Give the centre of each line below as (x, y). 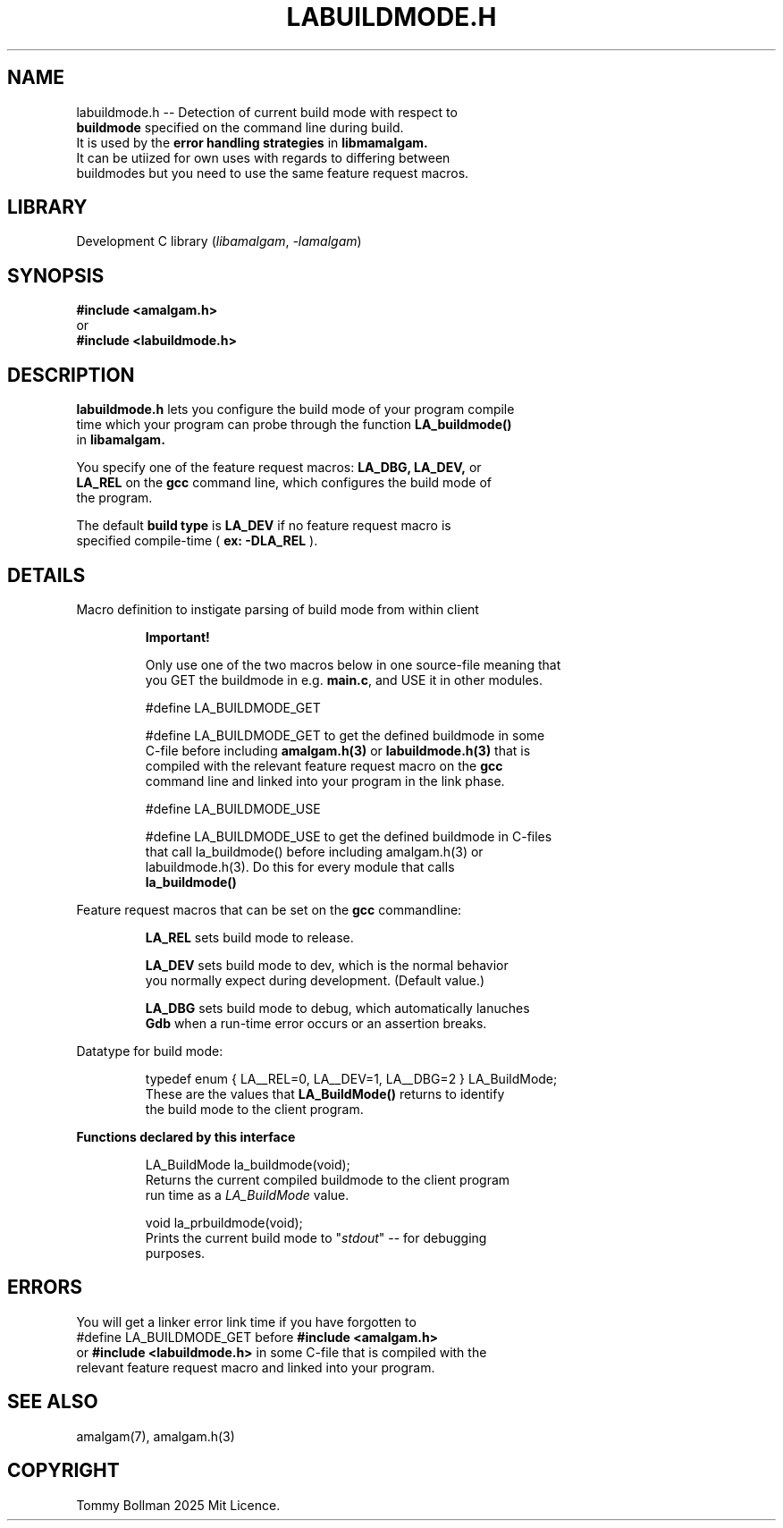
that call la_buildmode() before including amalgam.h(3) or (314, 851)
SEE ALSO (53, 1402)
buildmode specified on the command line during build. (240, 127)
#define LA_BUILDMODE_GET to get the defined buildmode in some (345, 735)
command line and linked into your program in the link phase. (325, 781)
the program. (114, 498)
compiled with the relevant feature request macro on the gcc (324, 765)
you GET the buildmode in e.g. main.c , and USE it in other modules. (344, 680)
